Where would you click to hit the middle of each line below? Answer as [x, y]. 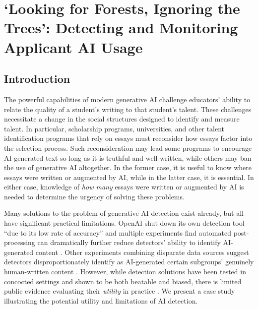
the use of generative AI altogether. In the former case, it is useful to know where [128, 167]
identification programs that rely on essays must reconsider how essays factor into [128, 138]
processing [20, 242]
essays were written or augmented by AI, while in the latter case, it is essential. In [129, 177]
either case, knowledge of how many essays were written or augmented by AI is [124, 187]
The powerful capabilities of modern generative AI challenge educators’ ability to [127, 99]
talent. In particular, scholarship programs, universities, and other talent [114, 128]
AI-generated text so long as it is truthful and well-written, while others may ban [128, 157]
